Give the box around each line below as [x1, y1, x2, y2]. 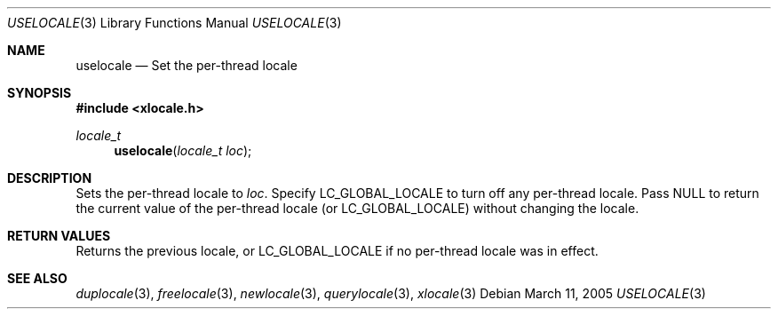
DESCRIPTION [7, 170, 92, 186]
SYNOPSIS [7, 85, 72, 100]
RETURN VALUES [7, 228, 111, 243]
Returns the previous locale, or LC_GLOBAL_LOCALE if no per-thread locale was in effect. [75, 243, 599, 258]
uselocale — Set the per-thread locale [75, 58, 298, 73]
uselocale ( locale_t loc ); [114, 143, 252, 158]
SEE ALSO [7, 271, 67, 286]
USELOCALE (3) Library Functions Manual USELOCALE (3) [7, 15, 342, 30]
